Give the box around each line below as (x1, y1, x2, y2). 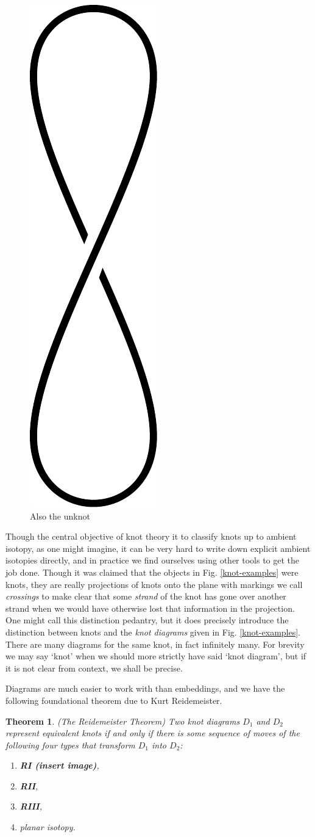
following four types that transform (5, 738, 135, 751)
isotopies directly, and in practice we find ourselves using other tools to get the (5, 554, 300, 567)
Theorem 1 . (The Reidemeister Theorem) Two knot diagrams (5, 714, 240, 727)
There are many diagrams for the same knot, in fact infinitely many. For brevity (5, 637, 305, 650)
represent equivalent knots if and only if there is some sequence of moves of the (5, 726, 300, 739)
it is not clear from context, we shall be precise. (5, 661, 183, 674)
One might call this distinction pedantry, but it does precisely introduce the (5, 614, 289, 626)
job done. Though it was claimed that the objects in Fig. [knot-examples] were (5, 565, 299, 578)
